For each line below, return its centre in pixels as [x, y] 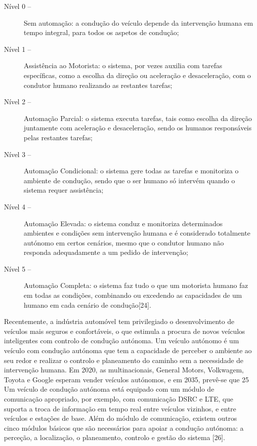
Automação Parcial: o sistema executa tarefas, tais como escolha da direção [138, 118]
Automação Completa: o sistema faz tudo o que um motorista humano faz [136, 285]
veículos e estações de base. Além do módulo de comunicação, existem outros [121, 418]
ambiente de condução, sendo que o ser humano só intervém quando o [129, 180]
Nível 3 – [18, 154]
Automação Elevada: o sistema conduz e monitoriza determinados [123, 223]
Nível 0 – [18, 6]
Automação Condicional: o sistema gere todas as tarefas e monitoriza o [131, 171]
